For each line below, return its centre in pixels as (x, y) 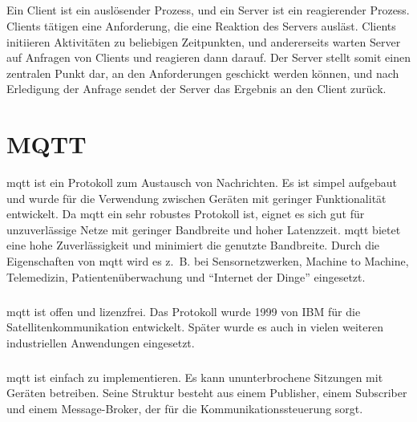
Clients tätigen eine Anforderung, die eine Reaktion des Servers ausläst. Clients (201, 25)
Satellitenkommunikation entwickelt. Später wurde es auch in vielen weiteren (195, 327)
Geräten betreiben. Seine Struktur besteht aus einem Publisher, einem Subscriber (207, 393)
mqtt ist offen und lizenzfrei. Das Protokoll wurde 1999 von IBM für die (184, 311)
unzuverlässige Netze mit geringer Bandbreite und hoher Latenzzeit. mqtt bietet (204, 229)
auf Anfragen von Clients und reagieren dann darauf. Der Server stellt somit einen (208, 57)
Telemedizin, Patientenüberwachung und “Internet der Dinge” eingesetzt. (186, 276)
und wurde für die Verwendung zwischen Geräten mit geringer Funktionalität (196, 198)
